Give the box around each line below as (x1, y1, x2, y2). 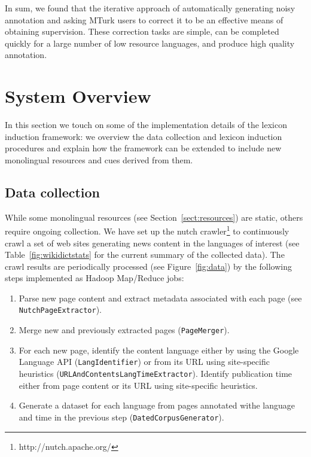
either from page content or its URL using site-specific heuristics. (19, 379, 258, 391)
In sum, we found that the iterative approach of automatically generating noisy (5, 2, 295, 14)
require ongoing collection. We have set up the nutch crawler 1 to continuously (5, 223, 289, 237)
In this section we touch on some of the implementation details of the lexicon (5, 118, 287, 131)
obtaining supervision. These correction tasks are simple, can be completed (5, 25, 279, 38)
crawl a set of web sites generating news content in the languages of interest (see (5, 236, 300, 249)
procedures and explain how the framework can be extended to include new (5, 142, 282, 154)
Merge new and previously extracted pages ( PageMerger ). (19, 324, 230, 336)
